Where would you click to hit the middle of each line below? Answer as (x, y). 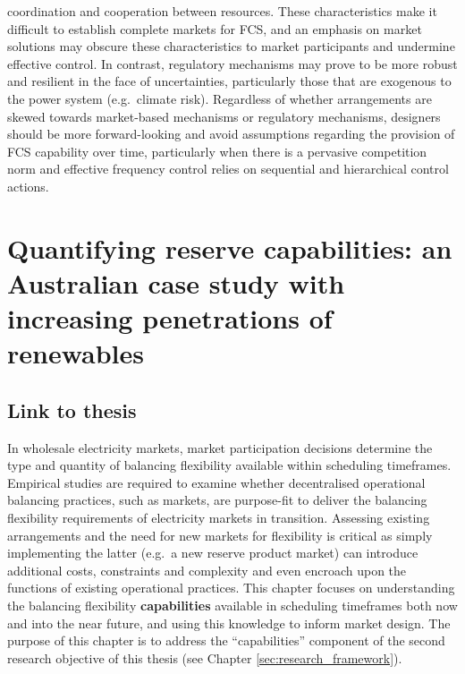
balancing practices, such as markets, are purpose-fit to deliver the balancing (217, 500)
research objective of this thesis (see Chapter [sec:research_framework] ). (205, 657)
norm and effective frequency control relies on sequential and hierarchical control (228, 169)
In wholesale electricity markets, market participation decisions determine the (220, 447)
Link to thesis (72, 410)
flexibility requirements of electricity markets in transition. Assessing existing (219, 518)
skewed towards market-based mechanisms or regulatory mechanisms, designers (224, 116)
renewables (76, 353)
